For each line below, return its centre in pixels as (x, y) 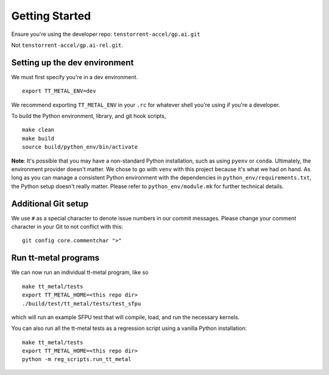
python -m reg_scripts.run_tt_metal (77, 359)
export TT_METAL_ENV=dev (59, 91)
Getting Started (51, 16)
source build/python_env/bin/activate (80, 147)
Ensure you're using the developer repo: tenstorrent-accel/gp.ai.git (106, 34)
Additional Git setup (50, 204)
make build (38, 138)
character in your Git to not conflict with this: (67, 227)
